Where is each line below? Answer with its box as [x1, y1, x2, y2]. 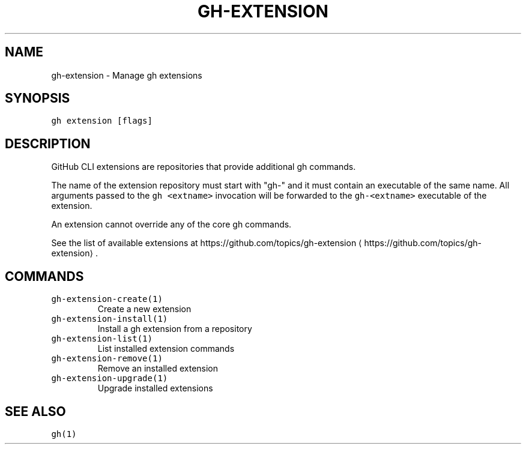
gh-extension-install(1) [51, 314, 168, 324]
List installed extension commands [97, 343, 235, 354]
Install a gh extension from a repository [97, 324, 252, 334]
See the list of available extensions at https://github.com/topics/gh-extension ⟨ [51, 238, 362, 249]
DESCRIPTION [5, 136, 91, 151]
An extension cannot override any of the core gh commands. [51, 219, 292, 230]
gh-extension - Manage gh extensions [51, 70, 202, 80]
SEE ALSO [5, 403, 66, 419]
